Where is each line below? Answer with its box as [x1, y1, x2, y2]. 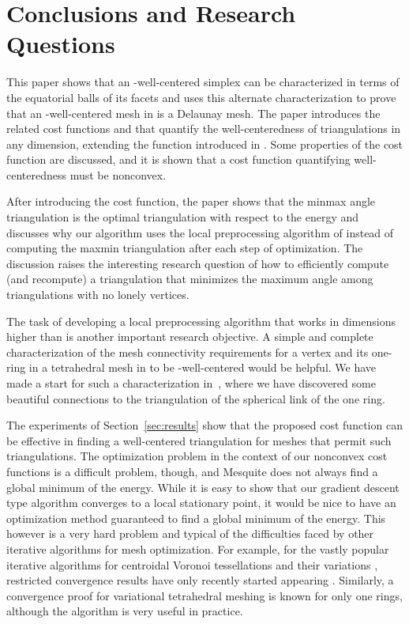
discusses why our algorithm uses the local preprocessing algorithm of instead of [6, 224, 394, 240]
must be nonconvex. [69, 166, 167, 183]
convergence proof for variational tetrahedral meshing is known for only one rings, [6, 587, 403, 603]
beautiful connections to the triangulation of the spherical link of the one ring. [6, 390, 385, 407]
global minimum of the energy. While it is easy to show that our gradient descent [6, 478, 400, 495]
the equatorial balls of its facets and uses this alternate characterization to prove [6, 89, 396, 105]
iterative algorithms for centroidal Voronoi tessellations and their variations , [6, 556, 378, 573]
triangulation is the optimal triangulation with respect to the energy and [6, 209, 359, 225]
